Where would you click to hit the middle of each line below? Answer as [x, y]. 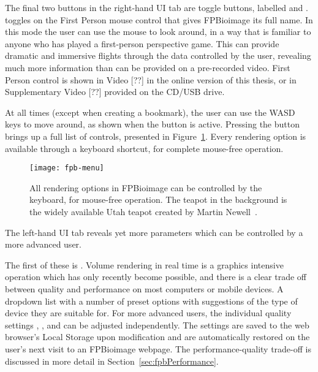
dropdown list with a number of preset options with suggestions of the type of [151, 301]
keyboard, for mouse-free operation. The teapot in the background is [158, 199]
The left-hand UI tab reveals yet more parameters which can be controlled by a [154, 232]
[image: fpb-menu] [67, 168]
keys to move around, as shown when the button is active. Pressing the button [152, 124]
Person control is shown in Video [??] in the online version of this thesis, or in [151, 79]
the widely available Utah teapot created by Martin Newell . [143, 211]
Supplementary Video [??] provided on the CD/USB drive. [115, 92]
